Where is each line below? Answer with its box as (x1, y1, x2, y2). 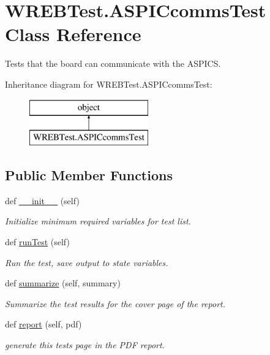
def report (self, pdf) (5, 318, 82, 330)
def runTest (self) (5, 235, 70, 248)
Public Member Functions (5, 166, 173, 185)
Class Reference (5, 21, 141, 47)
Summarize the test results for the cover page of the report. (5, 297, 225, 310)
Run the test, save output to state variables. (5, 256, 168, 269)
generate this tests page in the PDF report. (5, 338, 165, 351)
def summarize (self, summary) (5, 277, 121, 289)
